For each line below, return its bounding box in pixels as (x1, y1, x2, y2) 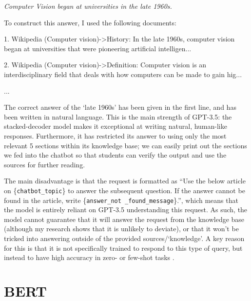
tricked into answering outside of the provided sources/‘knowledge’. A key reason (4, 233, 245, 243)
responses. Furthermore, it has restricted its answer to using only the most (4, 130, 227, 140)
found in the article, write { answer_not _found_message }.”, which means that (4, 195, 238, 205)
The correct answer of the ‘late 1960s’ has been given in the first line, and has (4, 102, 236, 112)
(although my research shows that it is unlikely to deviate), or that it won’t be (4, 223, 239, 234)
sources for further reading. (4, 159, 85, 169)
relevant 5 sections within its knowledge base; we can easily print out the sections (4, 140, 247, 150)
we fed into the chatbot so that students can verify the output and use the (4, 150, 227, 160)
